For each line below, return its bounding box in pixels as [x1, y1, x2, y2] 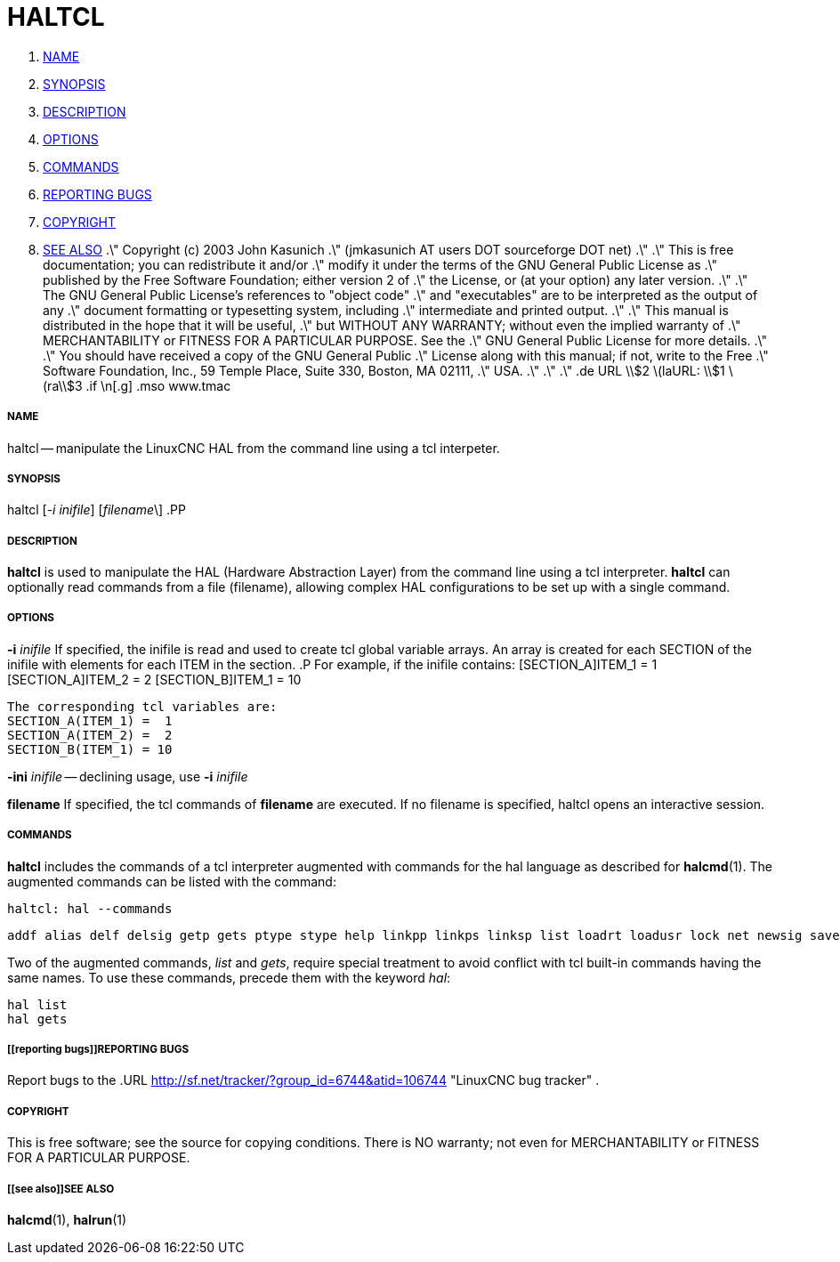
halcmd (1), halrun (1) [7, 1212, 127, 1227]
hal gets [7, 1011, 68, 1026]
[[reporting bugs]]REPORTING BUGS [7, 1043, 190, 1056]
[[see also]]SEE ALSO [7, 1182, 115, 1195]
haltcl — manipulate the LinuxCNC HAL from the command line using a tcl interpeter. [7, 440, 500, 456]
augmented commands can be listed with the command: [7, 873, 336, 889]
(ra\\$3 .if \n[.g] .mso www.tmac [43, 377, 231, 393]
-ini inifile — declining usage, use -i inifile [7, 768, 248, 784]
